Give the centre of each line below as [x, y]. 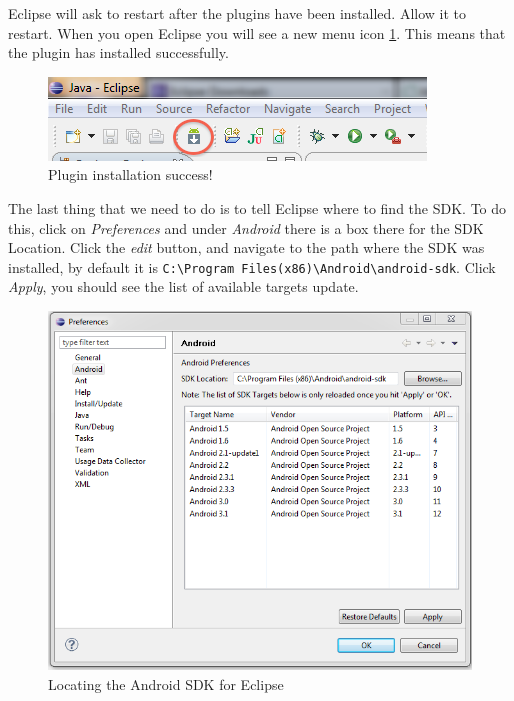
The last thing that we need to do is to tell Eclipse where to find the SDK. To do [257, 207]
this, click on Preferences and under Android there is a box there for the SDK [246, 227]
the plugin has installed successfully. [118, 52]
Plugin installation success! [130, 174]
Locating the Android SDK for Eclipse [166, 683]
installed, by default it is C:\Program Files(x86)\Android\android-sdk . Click [252, 266]
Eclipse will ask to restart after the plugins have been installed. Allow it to [237, 13]
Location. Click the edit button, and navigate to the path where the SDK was [246, 247]
